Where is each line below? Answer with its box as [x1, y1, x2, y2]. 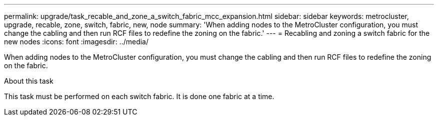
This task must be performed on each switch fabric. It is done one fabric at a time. [4, 92, 274, 101]
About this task [4, 77, 53, 85]
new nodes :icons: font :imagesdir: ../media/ [4, 37, 149, 46]
